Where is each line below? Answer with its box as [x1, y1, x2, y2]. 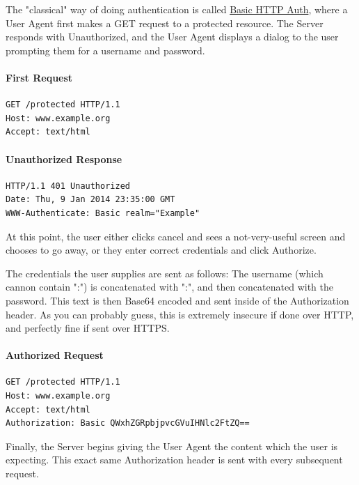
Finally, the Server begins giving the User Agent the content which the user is [6, 438, 338, 453]
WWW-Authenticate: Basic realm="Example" [6, 208, 200, 218]
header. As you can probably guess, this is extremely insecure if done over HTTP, [6, 307, 354, 321]
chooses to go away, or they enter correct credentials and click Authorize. [6, 243, 317, 257]
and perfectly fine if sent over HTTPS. [6, 321, 170, 335]
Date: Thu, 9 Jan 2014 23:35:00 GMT [6, 194, 175, 205]
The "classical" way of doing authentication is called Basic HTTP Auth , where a [6, 2, 348, 16]
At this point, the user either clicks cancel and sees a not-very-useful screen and [6, 229, 346, 243]
